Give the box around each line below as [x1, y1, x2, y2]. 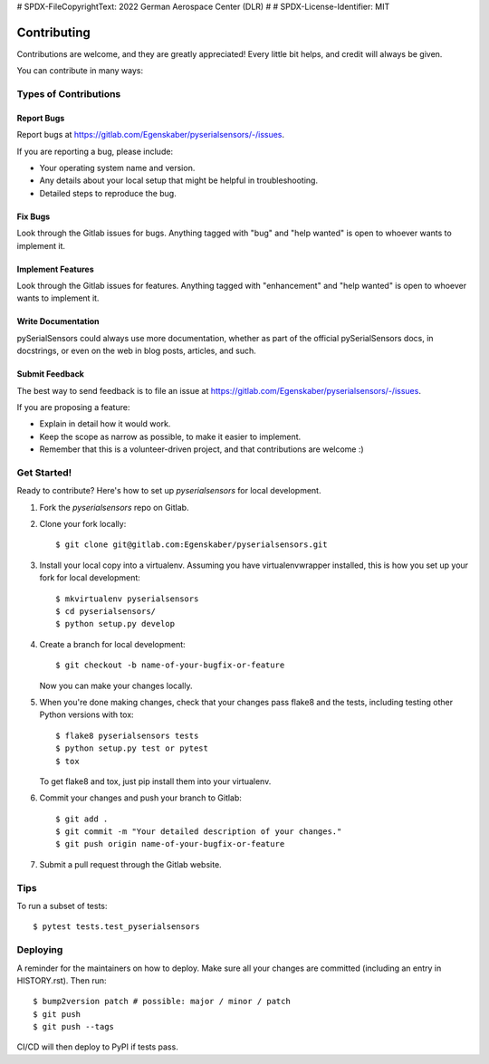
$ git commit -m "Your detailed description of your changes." [55, 827, 342, 837]
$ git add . [55, 813, 109, 824]
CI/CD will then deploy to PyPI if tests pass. [16, 1041, 178, 1052]
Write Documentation [16, 316, 100, 327]
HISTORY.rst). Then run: [16, 974, 107, 986]
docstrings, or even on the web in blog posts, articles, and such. [16, 345, 257, 357]
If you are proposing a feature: [16, 401, 130, 412]
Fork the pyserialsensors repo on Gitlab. [39, 502, 189, 513]
